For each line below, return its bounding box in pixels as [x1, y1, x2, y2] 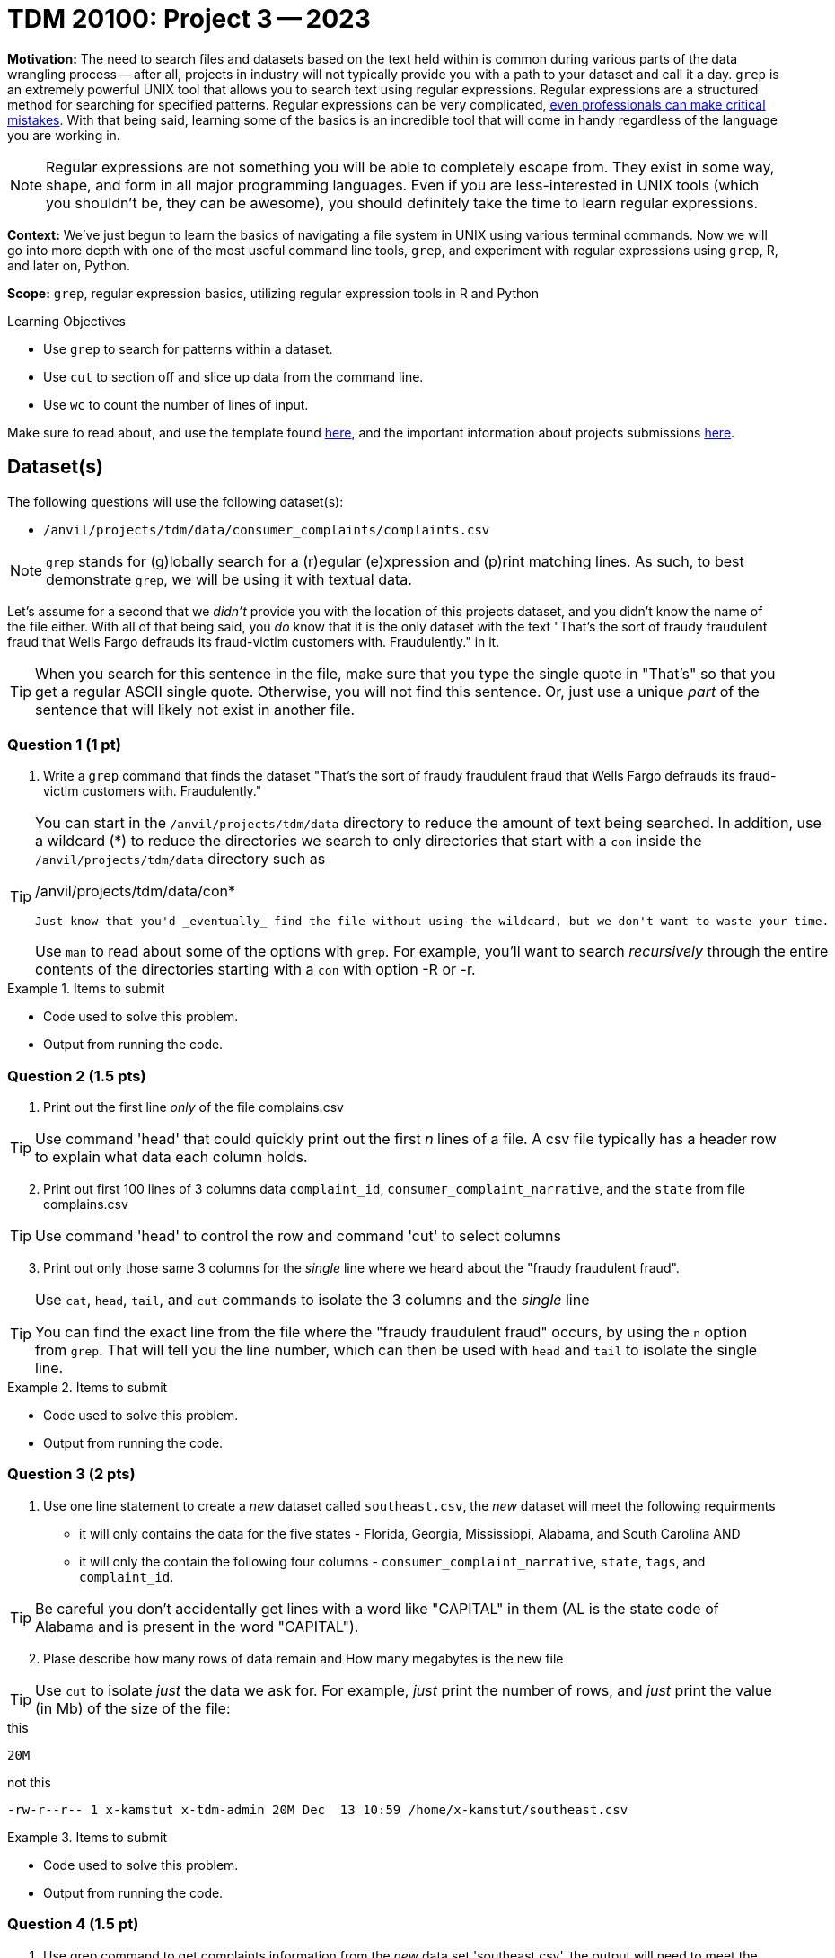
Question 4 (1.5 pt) [7, 1915, 139, 1934]
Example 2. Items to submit [7, 1380, 168, 1396]
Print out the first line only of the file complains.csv [43, 1099, 344, 1116]
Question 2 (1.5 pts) [7, 1066, 146, 1085]
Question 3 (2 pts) [7, 1465, 136, 1484]
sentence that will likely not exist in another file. [35, 700, 356, 719]
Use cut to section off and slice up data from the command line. [43, 368, 424, 384]
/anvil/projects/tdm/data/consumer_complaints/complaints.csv [43, 522, 490, 537]
